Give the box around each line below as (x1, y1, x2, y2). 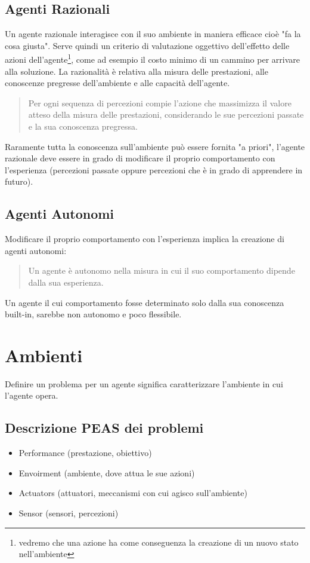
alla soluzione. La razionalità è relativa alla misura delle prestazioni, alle (5, 65, 268, 77)
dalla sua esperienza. (28, 276, 104, 288)
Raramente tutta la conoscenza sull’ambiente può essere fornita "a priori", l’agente (5, 140, 305, 152)
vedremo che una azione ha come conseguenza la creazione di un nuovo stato (18, 536, 299, 548)
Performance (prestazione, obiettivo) (18, 446, 152, 459)
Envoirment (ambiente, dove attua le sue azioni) (18, 466, 195, 479)
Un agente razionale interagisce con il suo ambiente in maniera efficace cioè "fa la (5, 27, 301, 40)
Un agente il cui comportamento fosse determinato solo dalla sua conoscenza (5, 296, 284, 308)
